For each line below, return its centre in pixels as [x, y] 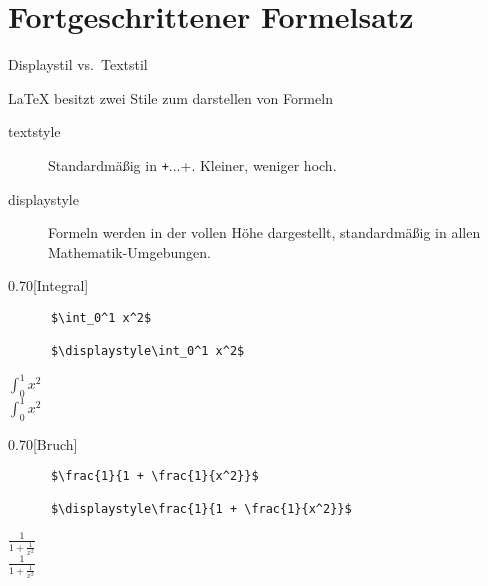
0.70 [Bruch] [43, 443]
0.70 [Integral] [48, 285]
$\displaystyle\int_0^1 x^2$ [147, 351]
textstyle [34, 131]
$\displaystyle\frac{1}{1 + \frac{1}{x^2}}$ [201, 509]
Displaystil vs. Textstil [78, 64]
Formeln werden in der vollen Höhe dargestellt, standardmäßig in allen [264, 232]
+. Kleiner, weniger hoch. [258, 164]
